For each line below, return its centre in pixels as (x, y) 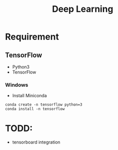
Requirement (32, 37)
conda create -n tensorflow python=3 (44, 105)
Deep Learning (83, 9)
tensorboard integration (36, 142)
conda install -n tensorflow (35, 109)
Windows (17, 85)
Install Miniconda (29, 96)
